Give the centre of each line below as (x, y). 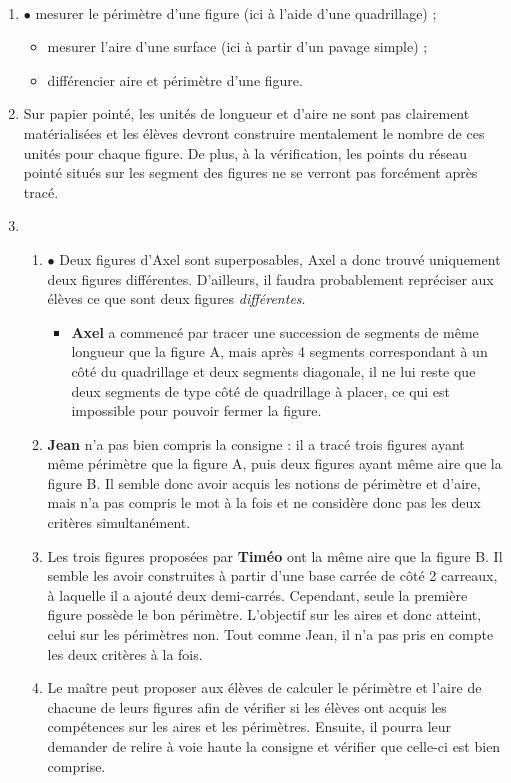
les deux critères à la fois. (125, 653)
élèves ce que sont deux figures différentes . (176, 298)
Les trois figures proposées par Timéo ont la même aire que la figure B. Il (275, 555)
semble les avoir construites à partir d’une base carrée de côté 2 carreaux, (272, 575)
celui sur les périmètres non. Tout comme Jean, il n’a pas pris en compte (270, 634)
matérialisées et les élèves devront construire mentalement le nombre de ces (254, 132)
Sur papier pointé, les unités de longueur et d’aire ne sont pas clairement (246, 113)
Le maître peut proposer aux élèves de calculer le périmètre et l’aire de (264, 687)
